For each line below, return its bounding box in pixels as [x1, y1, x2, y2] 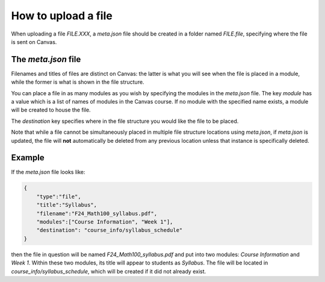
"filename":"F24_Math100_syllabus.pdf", [36, 210, 158, 217]
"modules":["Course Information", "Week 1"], [36, 219, 173, 225]
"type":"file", [36, 193, 81, 200]
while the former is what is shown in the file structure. [11, 78, 144, 86]
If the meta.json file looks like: [11, 169, 85, 176]
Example [11, 152, 45, 163]
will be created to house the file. [11, 106, 91, 114]
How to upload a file [11, 9, 113, 22]
